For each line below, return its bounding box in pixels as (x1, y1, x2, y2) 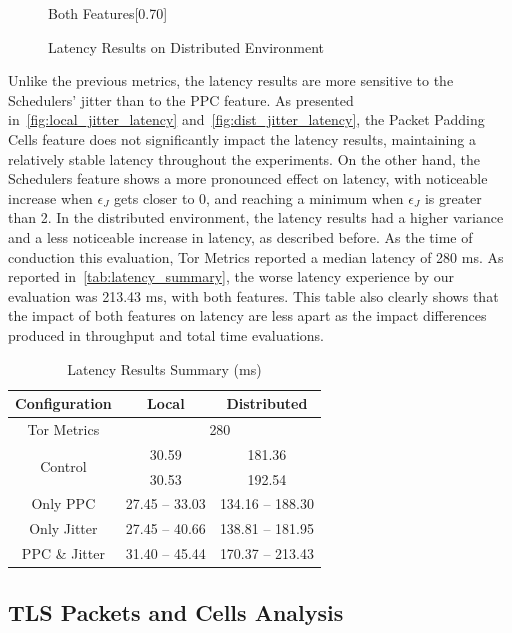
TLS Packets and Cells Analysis (8, 596, 344, 627)
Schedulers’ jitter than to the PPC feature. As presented (8, 89, 354, 110)
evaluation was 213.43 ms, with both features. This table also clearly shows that (8, 285, 499, 306)
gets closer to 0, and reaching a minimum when (114, 187, 404, 208)
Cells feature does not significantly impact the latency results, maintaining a (8, 128, 476, 149)
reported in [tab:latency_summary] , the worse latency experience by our (8, 266, 455, 287)
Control (40, 456, 87, 477)
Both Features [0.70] (48, 3, 168, 23)
